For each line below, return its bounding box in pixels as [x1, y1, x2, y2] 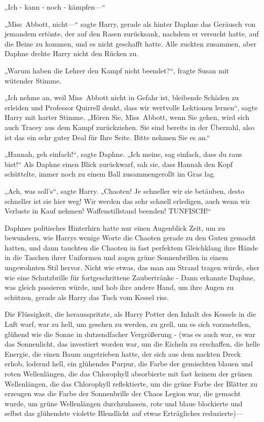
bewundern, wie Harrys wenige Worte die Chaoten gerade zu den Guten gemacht [5, 232, 256, 243]
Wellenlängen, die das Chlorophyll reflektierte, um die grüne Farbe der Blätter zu [5, 378, 257, 389]
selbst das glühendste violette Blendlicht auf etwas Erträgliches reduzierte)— [5, 408, 243, 418]
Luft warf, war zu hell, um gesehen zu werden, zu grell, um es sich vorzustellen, [5, 319, 251, 329]
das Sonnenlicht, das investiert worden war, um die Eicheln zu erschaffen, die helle [5, 339, 260, 349]
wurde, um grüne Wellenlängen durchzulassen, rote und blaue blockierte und [5, 398, 243, 408]
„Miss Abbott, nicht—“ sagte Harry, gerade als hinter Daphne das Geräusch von [5, 18, 256, 29]
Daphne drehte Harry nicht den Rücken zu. [5, 48, 139, 59]
